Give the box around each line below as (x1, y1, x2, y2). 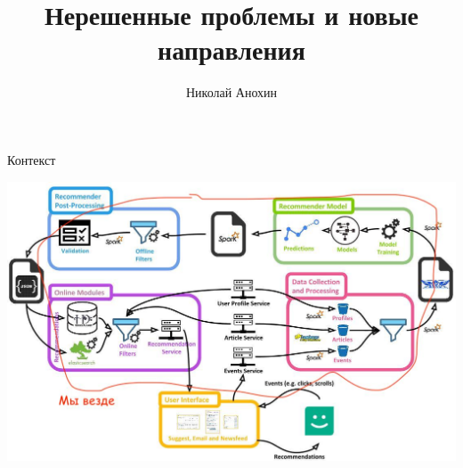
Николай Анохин (185, 83, 278, 102)
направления (158, 31, 305, 68)
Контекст (7, 150, 56, 168)
